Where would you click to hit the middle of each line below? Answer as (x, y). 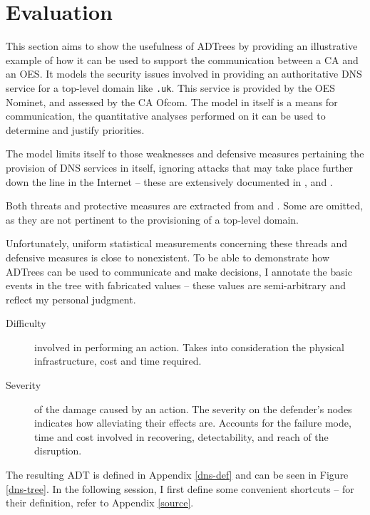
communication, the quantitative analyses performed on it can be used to (166, 116)
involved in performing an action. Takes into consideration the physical (189, 347)
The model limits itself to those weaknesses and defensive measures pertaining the (185, 154)
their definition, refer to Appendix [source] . (100, 503)
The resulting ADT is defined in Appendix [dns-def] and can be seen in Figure (177, 475)
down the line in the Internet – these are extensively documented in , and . (169, 181)
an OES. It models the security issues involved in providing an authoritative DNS (184, 74)
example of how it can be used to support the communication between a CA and (182, 59)
